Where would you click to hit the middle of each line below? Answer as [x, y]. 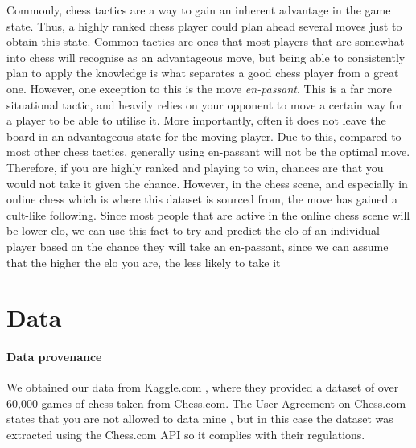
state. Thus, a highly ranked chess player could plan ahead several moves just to [204, 25]
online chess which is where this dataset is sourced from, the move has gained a [202, 199]
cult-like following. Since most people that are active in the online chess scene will [208, 214]
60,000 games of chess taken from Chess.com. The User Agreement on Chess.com [206, 403]
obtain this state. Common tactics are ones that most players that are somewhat [206, 41]
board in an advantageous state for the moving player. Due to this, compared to [204, 136]
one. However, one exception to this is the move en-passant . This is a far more [199, 88]
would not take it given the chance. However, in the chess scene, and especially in [207, 183]
